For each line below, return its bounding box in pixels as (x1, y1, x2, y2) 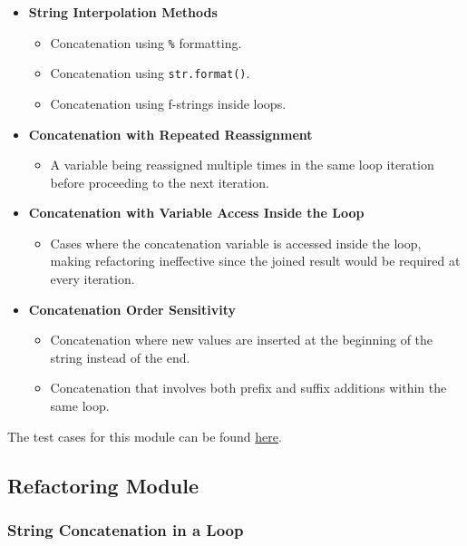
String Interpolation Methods (28, 3, 218, 21)
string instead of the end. (50, 347, 190, 366)
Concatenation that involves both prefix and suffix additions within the (50, 378, 447, 397)
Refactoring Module (7, 471, 199, 499)
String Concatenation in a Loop (7, 518, 244, 541)
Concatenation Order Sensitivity (28, 299, 237, 318)
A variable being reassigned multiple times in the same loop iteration (50, 155, 434, 174)
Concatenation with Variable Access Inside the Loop (28, 203, 365, 222)
